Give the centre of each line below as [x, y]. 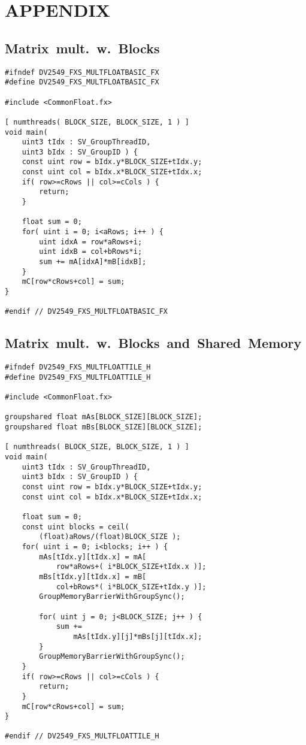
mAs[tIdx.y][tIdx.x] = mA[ [93, 557]
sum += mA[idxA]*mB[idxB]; [93, 262]
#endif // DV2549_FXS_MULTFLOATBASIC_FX [87, 312]
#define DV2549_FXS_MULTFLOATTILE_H [78, 377]
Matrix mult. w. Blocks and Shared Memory [153, 343]
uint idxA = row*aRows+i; [91, 242]
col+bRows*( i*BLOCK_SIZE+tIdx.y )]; [131, 587]
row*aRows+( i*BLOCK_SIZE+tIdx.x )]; [131, 567]
